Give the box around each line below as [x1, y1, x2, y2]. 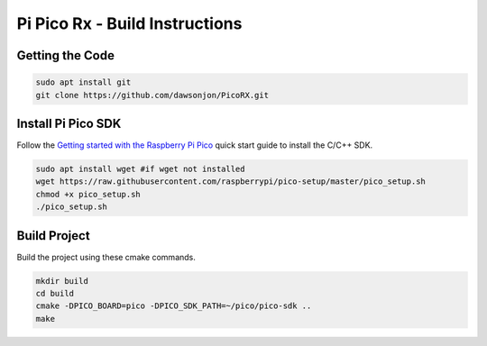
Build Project [16, 228, 90, 243]
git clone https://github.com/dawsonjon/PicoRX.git [35, 90, 270, 100]
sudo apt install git [35, 77, 132, 87]
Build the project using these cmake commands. [16, 251, 196, 262]
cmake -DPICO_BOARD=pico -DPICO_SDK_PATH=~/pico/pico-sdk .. [35, 301, 312, 311]
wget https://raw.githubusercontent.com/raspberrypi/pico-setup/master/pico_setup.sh [35, 177, 426, 187]
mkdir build [35, 276, 89, 286]
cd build [35, 288, 75, 299]
